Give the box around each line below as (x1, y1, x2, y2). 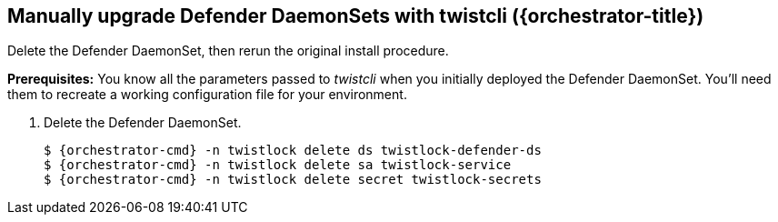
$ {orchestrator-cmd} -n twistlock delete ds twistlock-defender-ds (44, 143, 542, 158)
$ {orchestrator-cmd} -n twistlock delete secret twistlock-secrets (44, 172, 542, 187)
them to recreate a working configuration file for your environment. (7, 86, 407, 103)
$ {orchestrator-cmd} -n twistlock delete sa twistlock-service (44, 157, 512, 173)
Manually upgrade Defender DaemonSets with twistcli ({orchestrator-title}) (7, 5, 704, 27)
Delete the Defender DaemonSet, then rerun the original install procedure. (7, 43, 449, 59)
